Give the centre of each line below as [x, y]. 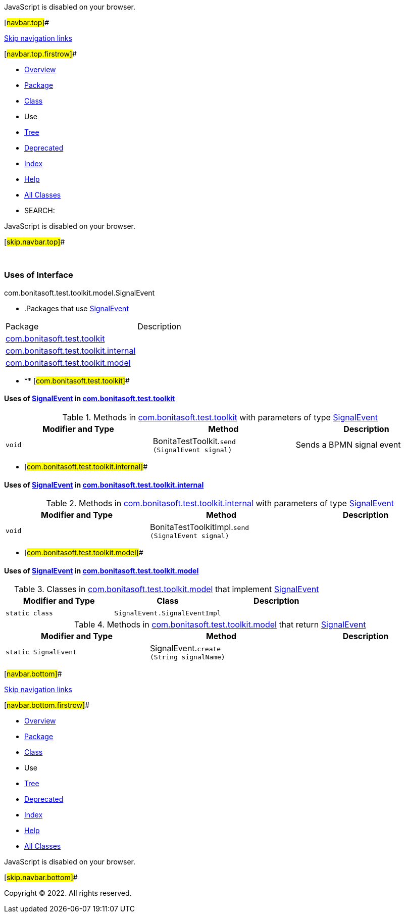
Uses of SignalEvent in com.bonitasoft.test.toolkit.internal [104, 485]
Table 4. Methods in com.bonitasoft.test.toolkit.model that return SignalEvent [220, 625]
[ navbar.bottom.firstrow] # [47, 705]
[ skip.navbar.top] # [35, 242]
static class [29, 613]
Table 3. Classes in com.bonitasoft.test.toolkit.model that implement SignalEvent [167, 589]
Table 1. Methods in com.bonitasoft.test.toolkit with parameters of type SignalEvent [220, 417]
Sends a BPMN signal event [348, 445]
